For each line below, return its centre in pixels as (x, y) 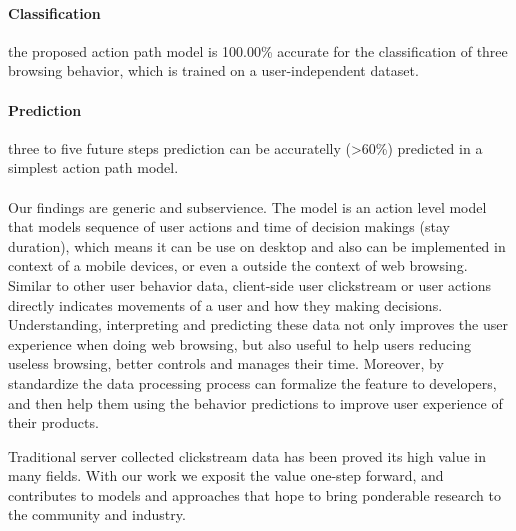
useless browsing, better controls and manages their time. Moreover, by (226, 363)
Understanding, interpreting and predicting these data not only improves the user (258, 324)
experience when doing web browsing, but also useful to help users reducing (239, 343)
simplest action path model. (93, 167)
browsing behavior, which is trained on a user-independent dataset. (213, 70)
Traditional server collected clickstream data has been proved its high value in (247, 455)
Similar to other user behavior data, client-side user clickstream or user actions (249, 284)
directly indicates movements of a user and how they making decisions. (225, 304)
